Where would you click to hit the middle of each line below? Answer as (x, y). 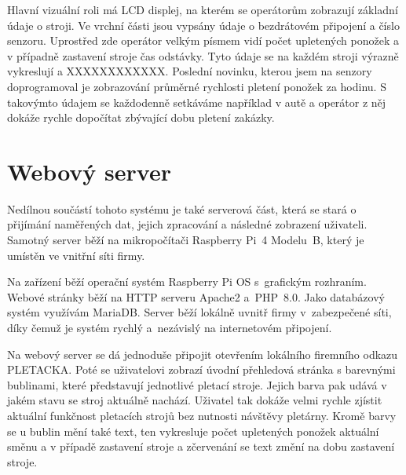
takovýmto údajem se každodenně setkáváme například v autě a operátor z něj (197, 102)
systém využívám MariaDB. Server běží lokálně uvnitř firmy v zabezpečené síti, (199, 312)
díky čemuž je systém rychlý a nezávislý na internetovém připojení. (170, 328)
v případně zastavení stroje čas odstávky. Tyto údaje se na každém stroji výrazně (203, 55)
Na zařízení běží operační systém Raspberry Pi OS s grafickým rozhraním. (187, 281)
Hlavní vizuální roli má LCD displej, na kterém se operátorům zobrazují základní (203, 9)
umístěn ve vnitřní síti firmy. (76, 255)
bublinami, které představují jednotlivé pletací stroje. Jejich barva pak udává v (197, 384)
